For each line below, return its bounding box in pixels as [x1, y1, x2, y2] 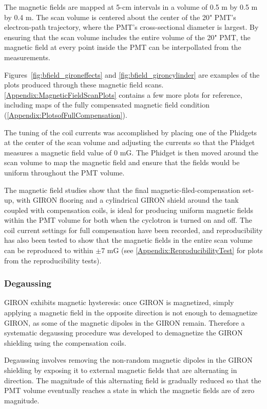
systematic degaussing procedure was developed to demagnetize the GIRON [4, 327, 243, 338]
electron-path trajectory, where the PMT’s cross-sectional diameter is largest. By [4, 22, 259, 32]
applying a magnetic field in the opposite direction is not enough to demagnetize [4, 307, 258, 318]
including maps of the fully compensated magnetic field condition [4, 99, 209, 110]
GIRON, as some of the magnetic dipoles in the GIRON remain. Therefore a [4, 317, 245, 328]
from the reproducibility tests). [4, 255, 102, 265]
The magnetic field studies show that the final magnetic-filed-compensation [4, 184, 240, 195]
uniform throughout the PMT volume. [4, 167, 125, 177]
